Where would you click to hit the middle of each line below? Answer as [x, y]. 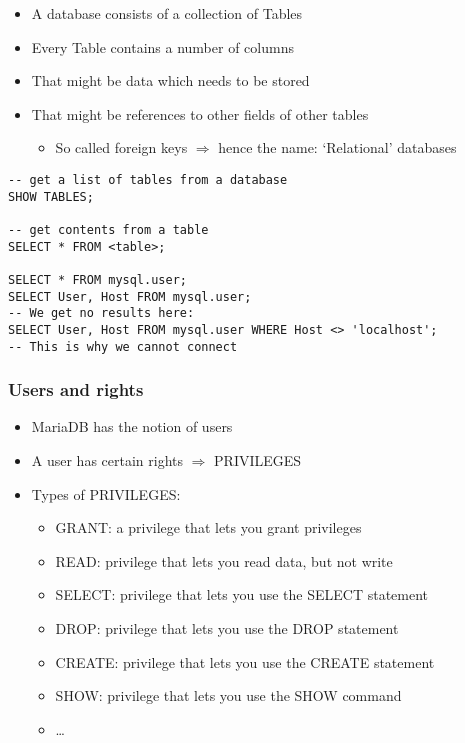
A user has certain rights [107, 460]
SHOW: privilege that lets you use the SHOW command [228, 695]
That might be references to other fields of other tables [200, 113]
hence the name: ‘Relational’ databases [337, 147]
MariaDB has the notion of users [132, 426]
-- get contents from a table [108, 229]
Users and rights [76, 389]
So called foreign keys [121, 147]
